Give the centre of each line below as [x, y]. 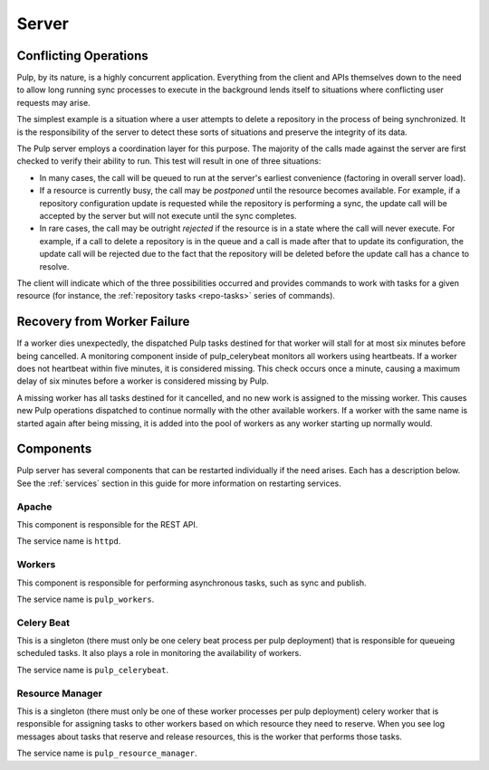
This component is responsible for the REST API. [107, 524]
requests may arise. [53, 102]
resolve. [54, 266]
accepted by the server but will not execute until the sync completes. [168, 215]
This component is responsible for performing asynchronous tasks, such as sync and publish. [192, 583]
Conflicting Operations [82, 56]
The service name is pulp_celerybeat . [93, 670]
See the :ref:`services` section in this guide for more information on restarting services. [179, 483]
